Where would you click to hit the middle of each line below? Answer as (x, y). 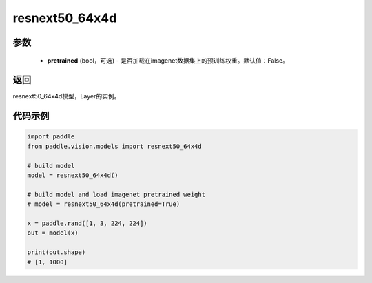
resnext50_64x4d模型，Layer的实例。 (66, 96)
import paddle (51, 137)
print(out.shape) (56, 252)
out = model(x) (53, 233)
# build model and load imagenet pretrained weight (116, 194)
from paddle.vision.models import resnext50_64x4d (115, 146)
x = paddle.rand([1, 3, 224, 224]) (87, 223)
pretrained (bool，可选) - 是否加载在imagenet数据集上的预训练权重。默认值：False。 (168, 60)
